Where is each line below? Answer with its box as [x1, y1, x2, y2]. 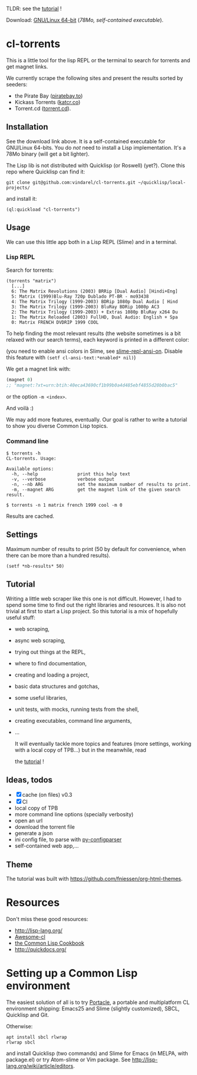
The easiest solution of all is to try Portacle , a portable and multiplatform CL [6, 999, 190, 1006]
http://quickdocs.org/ [14, 946, 67, 953]
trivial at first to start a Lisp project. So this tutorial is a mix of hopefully [6, 607, 178, 614]
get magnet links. [6, 63, 48, 70]
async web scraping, [14, 636, 66, 644]
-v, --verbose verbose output [11, 476, 115, 482]
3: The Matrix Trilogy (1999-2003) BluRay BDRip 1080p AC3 [11, 304, 160, 310]
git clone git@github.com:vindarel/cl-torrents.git [6, 179, 136, 185]
